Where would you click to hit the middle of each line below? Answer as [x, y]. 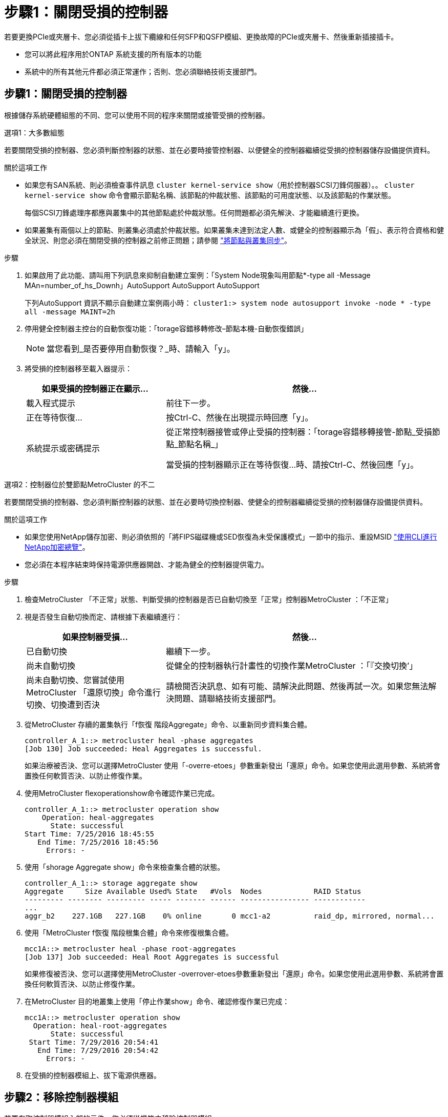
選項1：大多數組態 [34, 132]
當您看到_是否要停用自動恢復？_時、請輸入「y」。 [141, 348]
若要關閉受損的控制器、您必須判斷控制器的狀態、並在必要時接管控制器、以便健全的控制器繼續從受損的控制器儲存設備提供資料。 [219, 150]
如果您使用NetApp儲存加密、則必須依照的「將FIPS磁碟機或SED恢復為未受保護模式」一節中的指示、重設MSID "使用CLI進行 [231, 536]
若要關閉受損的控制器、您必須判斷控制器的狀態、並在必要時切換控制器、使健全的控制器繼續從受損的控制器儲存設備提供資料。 [216, 502]
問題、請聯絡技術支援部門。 [228, 698]
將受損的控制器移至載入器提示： [78, 368]
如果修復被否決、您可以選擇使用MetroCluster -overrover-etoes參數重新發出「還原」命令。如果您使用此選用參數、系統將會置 [234, 973]
